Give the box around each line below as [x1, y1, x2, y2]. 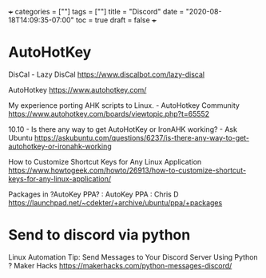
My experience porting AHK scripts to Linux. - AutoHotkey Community [8, 100, 240, 110]
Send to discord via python [8, 226, 191, 244]
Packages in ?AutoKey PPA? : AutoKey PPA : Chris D [8, 189, 179, 199]
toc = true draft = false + [75, 15, 157, 25]
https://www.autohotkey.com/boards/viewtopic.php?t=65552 [8, 109, 210, 118]
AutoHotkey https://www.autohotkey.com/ [8, 85, 147, 94]
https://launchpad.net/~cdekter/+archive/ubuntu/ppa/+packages [8, 197, 223, 207]
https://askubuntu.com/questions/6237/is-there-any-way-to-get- [34, 133, 250, 142]
